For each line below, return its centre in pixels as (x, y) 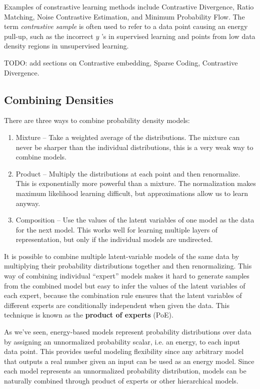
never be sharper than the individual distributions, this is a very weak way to (134, 147)
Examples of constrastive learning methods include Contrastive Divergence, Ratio (129, 6)
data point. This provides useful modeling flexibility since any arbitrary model (124, 351)
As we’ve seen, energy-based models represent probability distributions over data (128, 332)
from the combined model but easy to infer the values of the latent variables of (125, 285)
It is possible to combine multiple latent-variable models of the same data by (122, 256)
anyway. (28, 203)
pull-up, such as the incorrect (49, 36)
